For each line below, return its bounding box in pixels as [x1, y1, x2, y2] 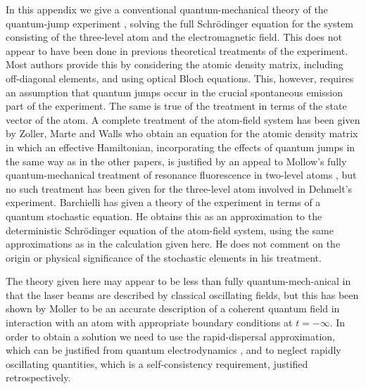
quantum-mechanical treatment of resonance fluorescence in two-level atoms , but [6, 167, 357, 182]
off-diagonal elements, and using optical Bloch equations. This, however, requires [6, 70, 354, 85]
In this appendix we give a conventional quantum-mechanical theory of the [6, 2, 328, 16]
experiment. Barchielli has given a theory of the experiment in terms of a [6, 195, 321, 210]
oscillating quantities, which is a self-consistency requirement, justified [6, 356, 308, 371]
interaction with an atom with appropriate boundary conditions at [6, 315, 293, 330]
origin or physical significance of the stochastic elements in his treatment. [6, 250, 322, 264]
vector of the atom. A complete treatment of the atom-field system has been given [6, 112, 360, 127]
